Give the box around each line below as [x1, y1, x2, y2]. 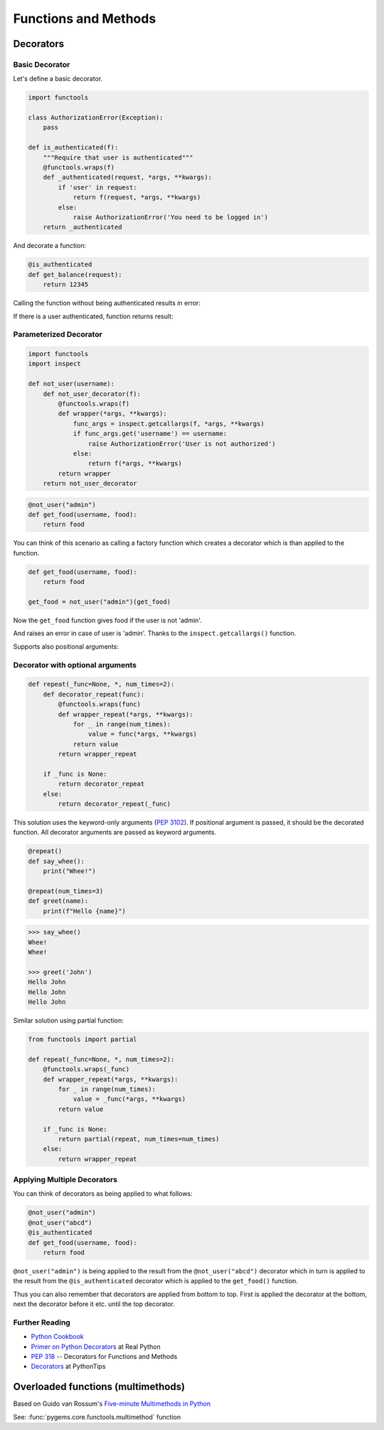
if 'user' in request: [58, 183, 138, 192]
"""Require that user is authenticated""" [43, 153, 193, 162]
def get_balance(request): [28, 271, 122, 278]
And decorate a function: [13, 241, 87, 250]
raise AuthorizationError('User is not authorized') [87, 439, 276, 448]
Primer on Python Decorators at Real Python [31, 1342, 161, 1351]
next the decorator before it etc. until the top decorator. [13, 1300, 176, 1308]
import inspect [28, 360, 81, 368]
